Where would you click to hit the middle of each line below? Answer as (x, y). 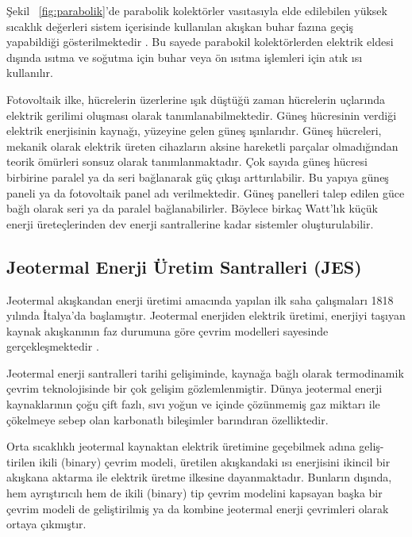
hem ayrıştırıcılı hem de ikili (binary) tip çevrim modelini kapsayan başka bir (194, 493)
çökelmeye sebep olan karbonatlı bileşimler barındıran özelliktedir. (167, 419)
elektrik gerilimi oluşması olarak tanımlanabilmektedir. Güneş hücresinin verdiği (202, 115)
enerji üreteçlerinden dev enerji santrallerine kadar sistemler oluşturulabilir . (190, 223)
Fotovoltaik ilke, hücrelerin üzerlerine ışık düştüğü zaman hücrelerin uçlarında (196, 99)
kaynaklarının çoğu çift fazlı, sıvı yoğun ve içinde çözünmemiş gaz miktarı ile (193, 404)
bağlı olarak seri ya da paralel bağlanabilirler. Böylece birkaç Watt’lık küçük (193, 208)
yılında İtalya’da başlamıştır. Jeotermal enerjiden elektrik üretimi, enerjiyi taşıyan (206, 315)
